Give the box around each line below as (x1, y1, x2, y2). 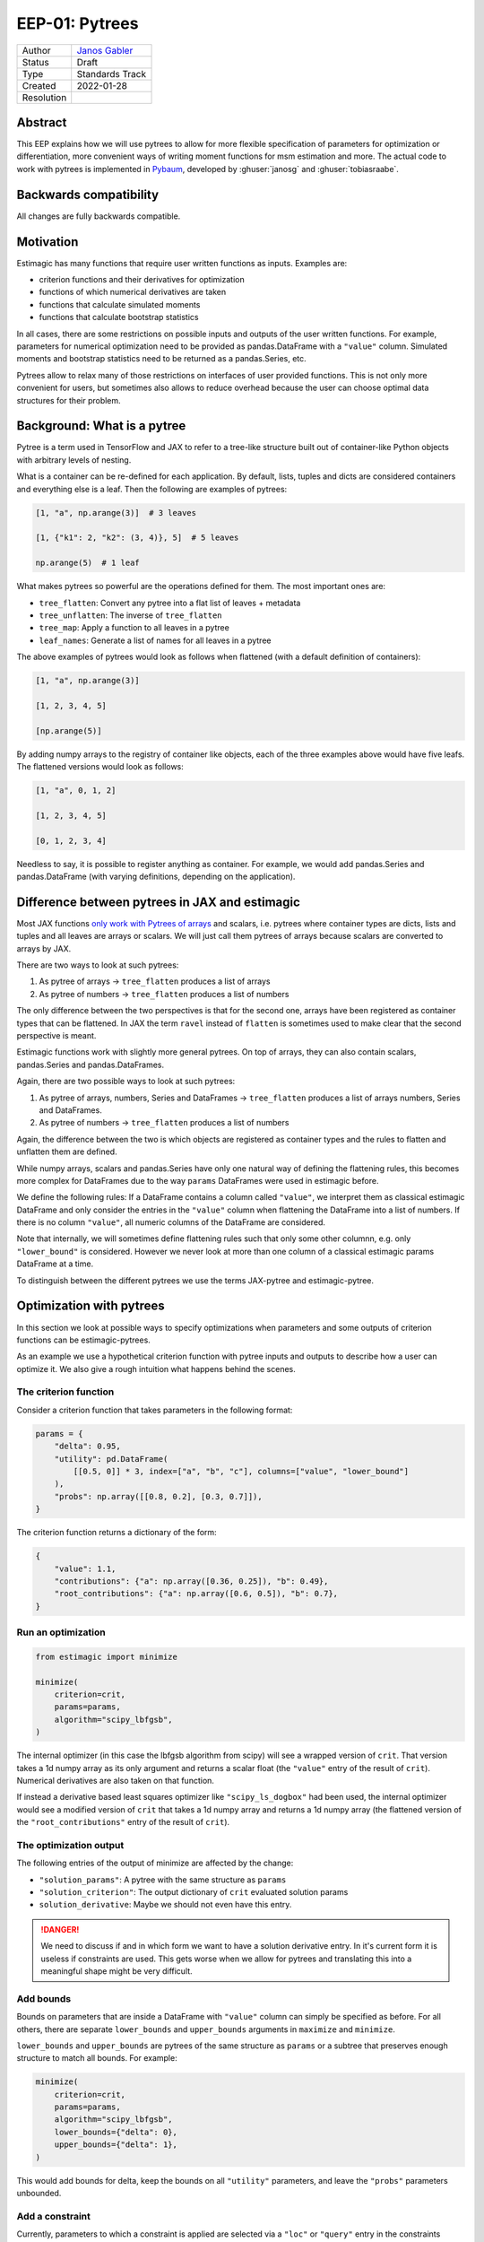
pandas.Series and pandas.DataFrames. (16, 1059, 165, 1070)
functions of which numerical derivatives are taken (39, 287, 227, 298)
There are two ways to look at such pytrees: (16, 960, 179, 970)
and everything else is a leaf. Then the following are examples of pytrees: (16, 483, 288, 494)
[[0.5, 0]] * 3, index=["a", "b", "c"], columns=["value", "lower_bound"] (73, 1466, 410, 1477)
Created (22, 79, 56, 91)
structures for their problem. (16, 395, 121, 405)
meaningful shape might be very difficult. (40, 1966, 193, 1977)
